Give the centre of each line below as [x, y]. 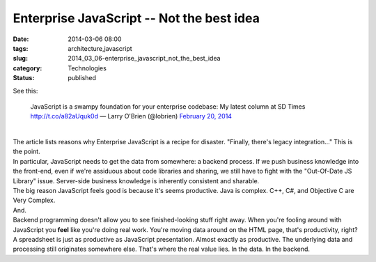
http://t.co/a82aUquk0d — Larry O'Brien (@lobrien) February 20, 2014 [131, 116]
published [82, 78]
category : [28, 68]
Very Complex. [34, 200]
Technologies [87, 68]
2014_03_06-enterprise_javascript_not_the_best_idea [144, 59]
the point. [27, 152]
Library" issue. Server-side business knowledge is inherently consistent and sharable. [136, 180]
